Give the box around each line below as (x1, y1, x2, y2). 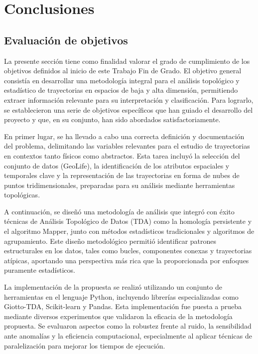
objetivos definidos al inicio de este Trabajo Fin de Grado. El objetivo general (4, 65, 242, 76)
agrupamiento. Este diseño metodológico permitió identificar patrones (4, 235, 217, 246)
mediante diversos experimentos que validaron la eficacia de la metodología (4, 311, 233, 321)
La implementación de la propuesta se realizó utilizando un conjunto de (4, 282, 222, 292)
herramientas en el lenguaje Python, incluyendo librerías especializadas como (4, 291, 239, 302)
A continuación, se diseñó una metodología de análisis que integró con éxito (4, 206, 235, 216)
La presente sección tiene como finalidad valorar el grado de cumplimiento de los (4, 55, 250, 66)
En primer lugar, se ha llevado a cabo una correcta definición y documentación (4, 131, 245, 141)
